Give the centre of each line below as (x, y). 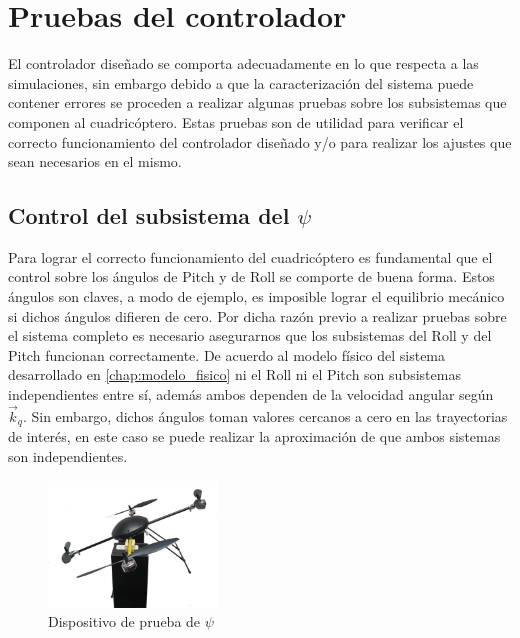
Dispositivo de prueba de (124, 621)
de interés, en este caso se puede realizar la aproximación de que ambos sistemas (254, 436)
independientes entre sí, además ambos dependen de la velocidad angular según (251, 394)
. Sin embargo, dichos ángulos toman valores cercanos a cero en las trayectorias (265, 415)
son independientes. (68, 455)
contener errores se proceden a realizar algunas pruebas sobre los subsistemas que (257, 102)
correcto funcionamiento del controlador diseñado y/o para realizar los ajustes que (260, 141)
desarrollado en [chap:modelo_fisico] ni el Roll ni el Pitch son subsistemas (234, 374)
